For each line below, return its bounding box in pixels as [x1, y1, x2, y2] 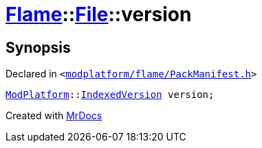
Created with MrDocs [6, 110, 102, 122]
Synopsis [6, 38, 71, 56]
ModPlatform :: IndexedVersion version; [6, 89, 215, 101]
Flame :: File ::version [6, 3, 192, 26]
